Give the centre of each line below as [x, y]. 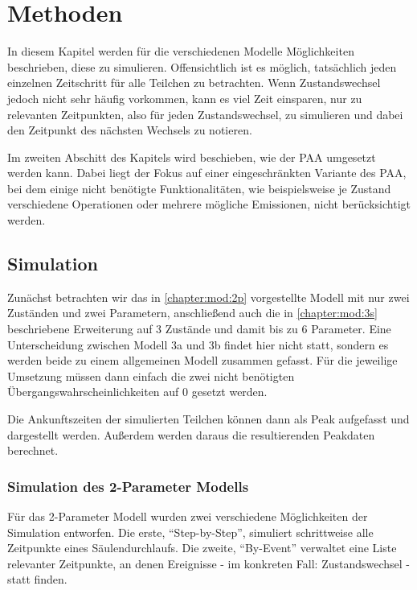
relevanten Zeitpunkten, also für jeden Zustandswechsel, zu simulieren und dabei [205, 114]
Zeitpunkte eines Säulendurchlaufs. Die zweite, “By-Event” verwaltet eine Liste [202, 548]
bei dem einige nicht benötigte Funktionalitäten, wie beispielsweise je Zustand [199, 188]
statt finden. [37, 579]
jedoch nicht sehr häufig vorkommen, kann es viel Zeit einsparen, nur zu [185, 98]
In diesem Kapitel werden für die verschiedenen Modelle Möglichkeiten [181, 51]
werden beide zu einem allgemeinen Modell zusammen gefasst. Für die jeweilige [202, 360]
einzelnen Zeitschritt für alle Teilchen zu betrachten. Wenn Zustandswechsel [194, 83]
